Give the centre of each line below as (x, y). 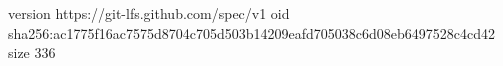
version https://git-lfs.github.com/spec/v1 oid (149, 13)
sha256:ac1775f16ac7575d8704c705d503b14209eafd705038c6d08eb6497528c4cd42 (251, 32)
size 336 (32, 52)
